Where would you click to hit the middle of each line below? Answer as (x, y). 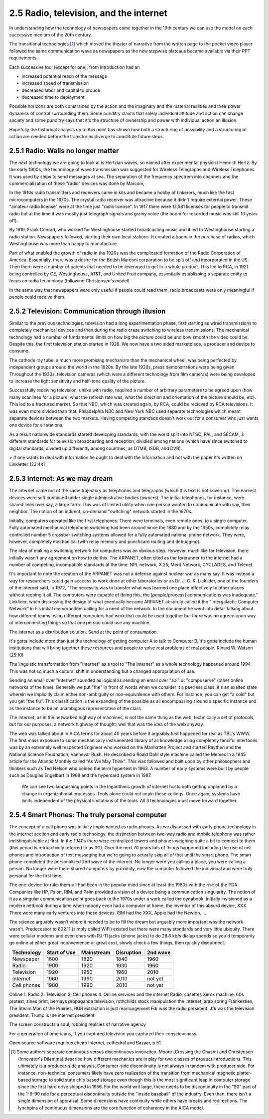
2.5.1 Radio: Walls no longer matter (64, 150)
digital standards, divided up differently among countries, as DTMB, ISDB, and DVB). (96, 448)
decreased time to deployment (53, 97)
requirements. (24, 58)
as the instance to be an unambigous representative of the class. (76, 708)
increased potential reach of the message (64, 76)
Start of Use (61, 952)
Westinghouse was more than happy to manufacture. (64, 244)
